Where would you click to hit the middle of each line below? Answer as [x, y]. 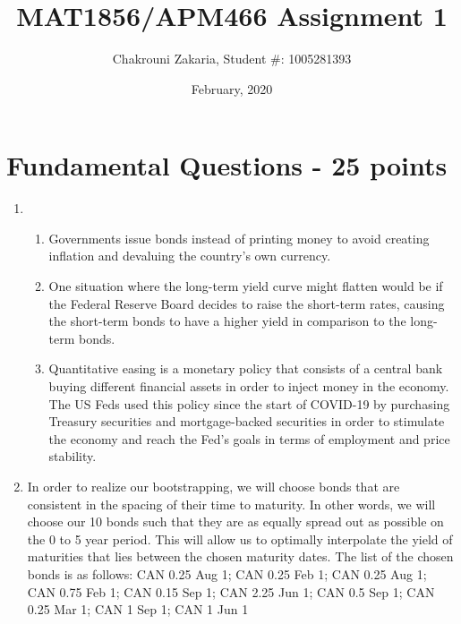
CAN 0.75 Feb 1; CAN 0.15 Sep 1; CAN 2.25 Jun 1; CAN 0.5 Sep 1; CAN [231, 591]
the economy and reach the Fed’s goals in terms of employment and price [249, 438]
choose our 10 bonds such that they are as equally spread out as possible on [235, 521]
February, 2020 [232, 88]
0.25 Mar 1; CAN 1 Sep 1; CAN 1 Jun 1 [138, 609]
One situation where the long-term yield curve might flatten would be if [246, 286]
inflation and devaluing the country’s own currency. [190, 256]
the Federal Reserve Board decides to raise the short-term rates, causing [247, 303]
